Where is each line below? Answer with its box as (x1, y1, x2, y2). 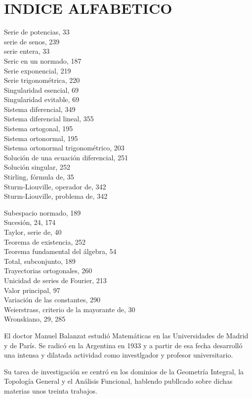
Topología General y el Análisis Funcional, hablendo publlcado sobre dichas (4, 376, 233, 386)
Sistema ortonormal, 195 (4, 133, 78, 143)
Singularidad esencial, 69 (4, 84, 79, 95)
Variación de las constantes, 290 (4, 294, 101, 305)
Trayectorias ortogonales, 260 (4, 265, 92, 276)
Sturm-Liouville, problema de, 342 (4, 191, 108, 201)
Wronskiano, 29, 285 (4, 314, 66, 324)
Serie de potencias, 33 (4, 27, 70, 37)
